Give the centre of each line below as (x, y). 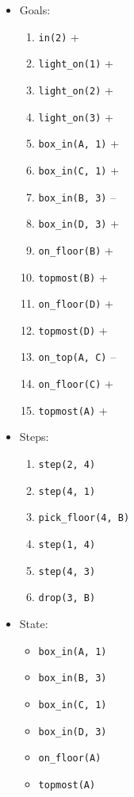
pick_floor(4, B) (84, 518)
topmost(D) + (73, 330)
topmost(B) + (73, 276)
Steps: (34, 437)
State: (34, 623)
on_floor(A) (70, 759)
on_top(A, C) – (77, 356)
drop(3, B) (67, 598)
